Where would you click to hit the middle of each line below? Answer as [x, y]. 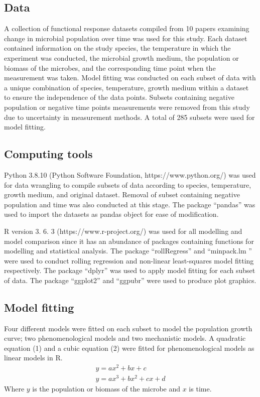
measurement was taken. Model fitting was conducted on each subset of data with [130, 78]
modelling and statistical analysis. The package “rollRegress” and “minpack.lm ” [128, 251]
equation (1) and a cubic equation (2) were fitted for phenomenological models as [129, 348]
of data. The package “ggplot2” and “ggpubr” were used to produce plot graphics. [130, 280]
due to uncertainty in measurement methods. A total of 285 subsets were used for [129, 117]
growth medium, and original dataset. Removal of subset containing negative [122, 194]
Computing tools [48, 154]
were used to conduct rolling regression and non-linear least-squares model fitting [129, 260]
